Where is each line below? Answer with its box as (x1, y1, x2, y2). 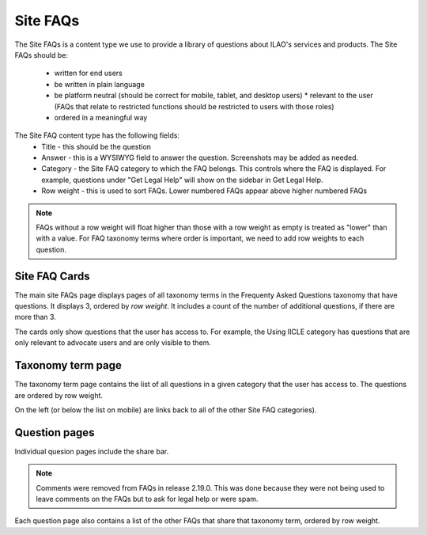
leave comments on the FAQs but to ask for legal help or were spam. (36, 495, 259, 504)
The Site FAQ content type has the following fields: (14, 131, 179, 140)
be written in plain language (54, 79, 145, 89)
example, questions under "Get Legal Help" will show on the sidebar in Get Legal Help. (41, 175, 323, 184)
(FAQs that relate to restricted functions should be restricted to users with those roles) (54, 101, 335, 111)
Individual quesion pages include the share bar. (14, 446, 169, 456)
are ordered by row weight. (14, 390, 103, 400)
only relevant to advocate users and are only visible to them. (14, 338, 211, 347)
